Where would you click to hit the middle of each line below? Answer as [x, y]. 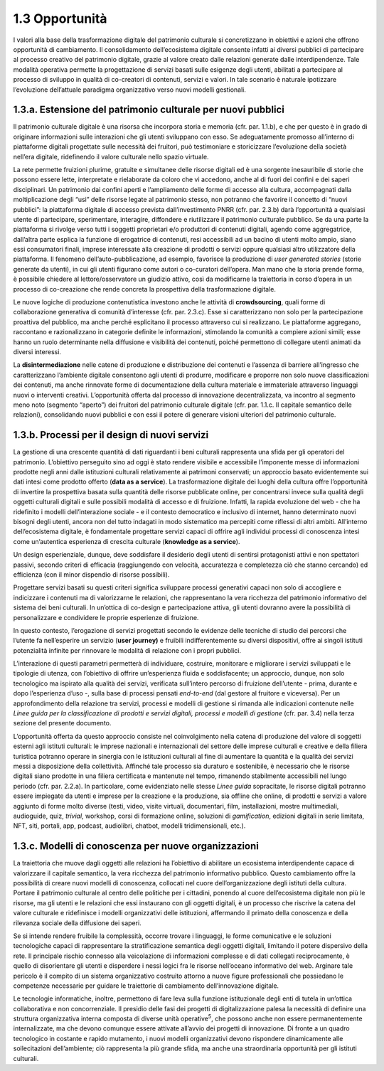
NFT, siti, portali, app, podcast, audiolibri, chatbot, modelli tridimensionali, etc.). [129, 826]
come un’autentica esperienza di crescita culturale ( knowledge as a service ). [127, 541]
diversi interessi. [37, 352]
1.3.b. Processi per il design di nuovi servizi [111, 435]
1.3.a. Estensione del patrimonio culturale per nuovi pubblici [149, 110]
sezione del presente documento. [62, 723]
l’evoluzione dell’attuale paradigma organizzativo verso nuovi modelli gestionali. [130, 90]
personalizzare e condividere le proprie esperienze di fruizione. [106, 617]
